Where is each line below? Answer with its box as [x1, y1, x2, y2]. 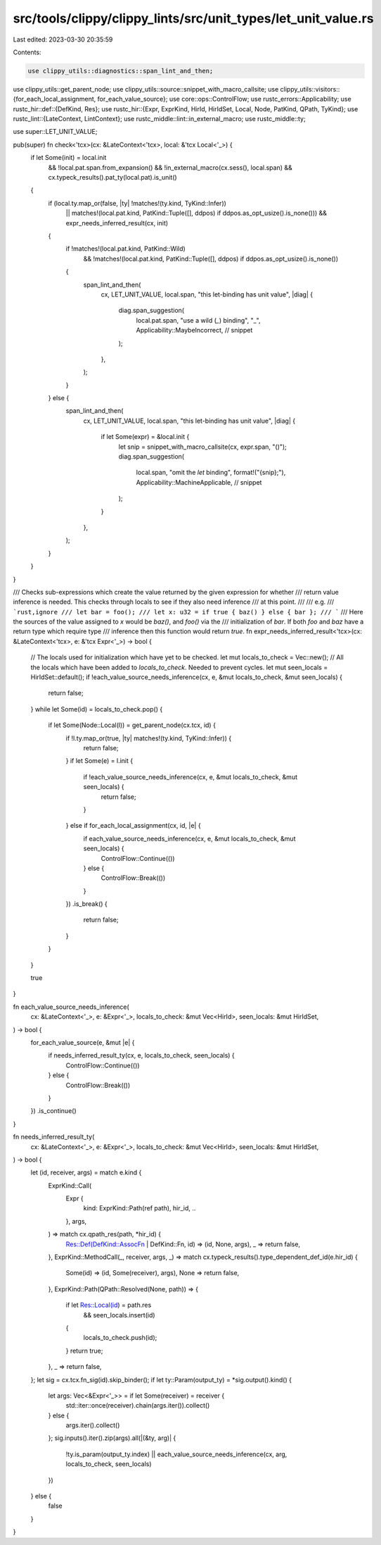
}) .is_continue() [30, 1107, 77, 1115]
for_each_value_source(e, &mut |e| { [30, 1038, 135, 1046]
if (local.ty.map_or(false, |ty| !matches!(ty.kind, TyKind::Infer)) [48, 199, 226, 207]
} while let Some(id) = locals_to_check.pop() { [30, 705, 163, 713]
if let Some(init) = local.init [30, 154, 107, 162]
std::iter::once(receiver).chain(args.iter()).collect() [65, 1401, 210, 1410]
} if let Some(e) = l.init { [65, 757, 134, 765]
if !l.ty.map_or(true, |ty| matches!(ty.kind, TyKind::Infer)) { [65, 733, 232, 743]
